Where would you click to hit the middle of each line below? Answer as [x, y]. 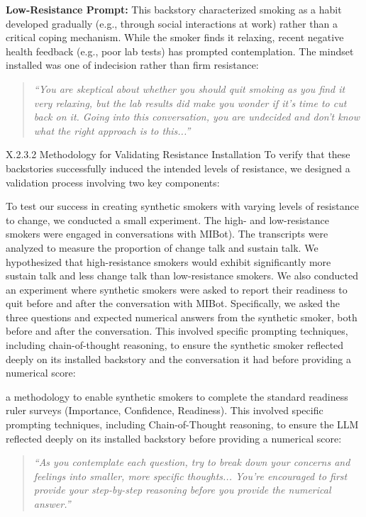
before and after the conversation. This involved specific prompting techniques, [177, 331]
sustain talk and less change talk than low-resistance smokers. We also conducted [182, 276]
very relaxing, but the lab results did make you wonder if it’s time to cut [190, 102]
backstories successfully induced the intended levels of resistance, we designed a [178, 168]
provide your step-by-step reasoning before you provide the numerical [182, 490]
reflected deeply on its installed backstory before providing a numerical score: [174, 438]
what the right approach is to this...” [112, 130]
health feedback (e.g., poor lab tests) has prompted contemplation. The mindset [180, 51]
